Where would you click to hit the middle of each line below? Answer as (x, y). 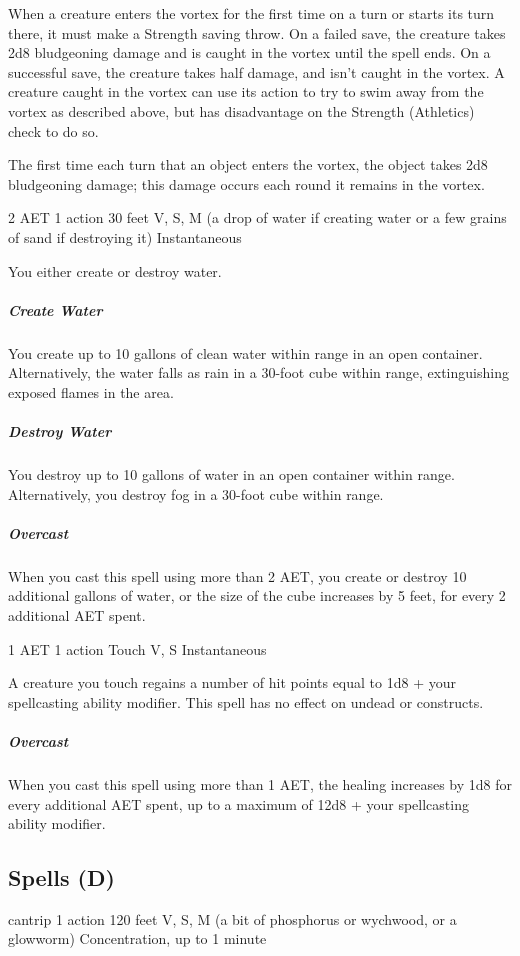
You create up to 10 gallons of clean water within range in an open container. (245, 352)
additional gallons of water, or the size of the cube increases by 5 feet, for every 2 (257, 595)
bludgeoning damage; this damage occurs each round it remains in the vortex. (246, 183)
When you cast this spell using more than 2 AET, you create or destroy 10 (237, 575)
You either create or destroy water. (115, 270)
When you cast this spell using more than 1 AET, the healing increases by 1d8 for (260, 783)
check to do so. (53, 130)
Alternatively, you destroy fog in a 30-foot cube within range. (196, 493)
